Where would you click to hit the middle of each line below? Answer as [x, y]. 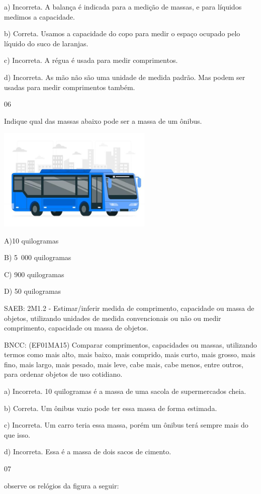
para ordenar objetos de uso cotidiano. [63, 374]
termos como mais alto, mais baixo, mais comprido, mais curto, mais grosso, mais [130, 354]
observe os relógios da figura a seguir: [62, 485]
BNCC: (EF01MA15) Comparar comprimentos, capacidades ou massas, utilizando [130, 344]
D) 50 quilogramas [33, 291]
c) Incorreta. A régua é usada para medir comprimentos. [91, 60]
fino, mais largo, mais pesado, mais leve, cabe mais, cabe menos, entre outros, [124, 364]
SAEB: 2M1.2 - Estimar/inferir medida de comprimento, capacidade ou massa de [129, 308]
